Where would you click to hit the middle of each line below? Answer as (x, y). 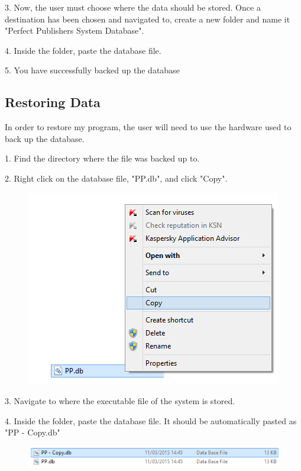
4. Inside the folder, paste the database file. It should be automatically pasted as (151, 420)
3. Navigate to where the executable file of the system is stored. (120, 401)
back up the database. (45, 138)
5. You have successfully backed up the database (92, 70)
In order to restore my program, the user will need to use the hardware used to (148, 127)
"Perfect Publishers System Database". (75, 30)
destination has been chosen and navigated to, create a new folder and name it (148, 19)
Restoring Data (53, 102)
